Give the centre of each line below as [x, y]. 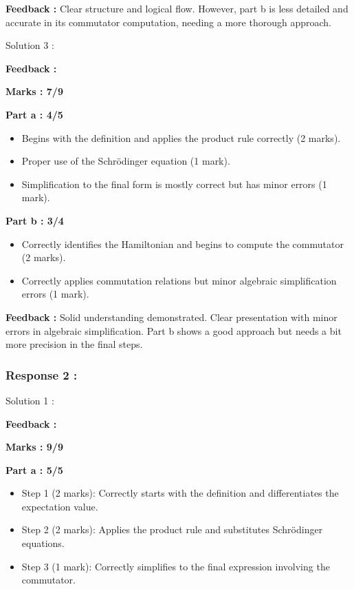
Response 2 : [42, 374]
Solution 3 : [30, 45]
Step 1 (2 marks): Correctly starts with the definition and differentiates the [180, 493]
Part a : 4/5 [34, 114]
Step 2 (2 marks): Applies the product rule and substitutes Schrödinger [172, 529]
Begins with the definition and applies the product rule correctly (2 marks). [181, 137]
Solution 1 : [30, 400]
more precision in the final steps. [74, 344]
